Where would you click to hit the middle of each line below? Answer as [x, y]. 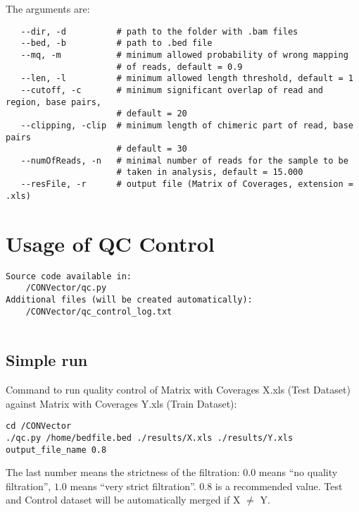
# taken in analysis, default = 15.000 [210, 172]
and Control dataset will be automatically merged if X [123, 500]
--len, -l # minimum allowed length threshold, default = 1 [187, 79]
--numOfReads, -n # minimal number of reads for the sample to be [184, 160]
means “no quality [298, 472]
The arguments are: [48, 8]
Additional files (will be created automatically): [129, 299]
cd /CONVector [39, 426]
